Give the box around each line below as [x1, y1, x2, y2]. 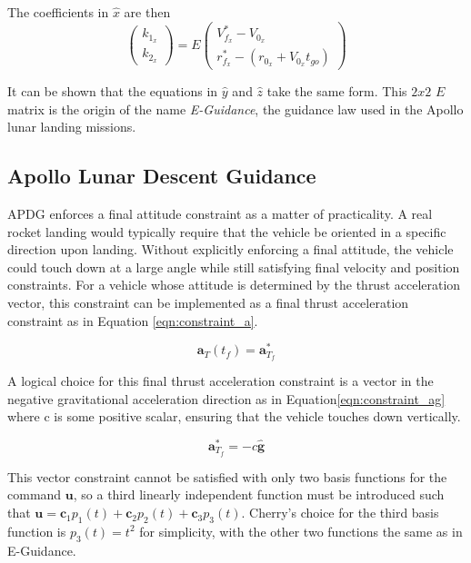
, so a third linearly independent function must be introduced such [73, 485, 445, 504]
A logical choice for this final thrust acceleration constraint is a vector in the [7, 371, 434, 390]
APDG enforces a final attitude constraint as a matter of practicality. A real [7, 204, 433, 223]
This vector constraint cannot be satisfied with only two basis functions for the [7, 467, 447, 486]
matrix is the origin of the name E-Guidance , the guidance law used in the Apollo [7, 99, 464, 118]
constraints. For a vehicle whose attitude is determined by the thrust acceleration [7, 275, 461, 294]
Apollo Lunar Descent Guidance [7, 162, 316, 190]
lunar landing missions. [7, 117, 136, 136]
